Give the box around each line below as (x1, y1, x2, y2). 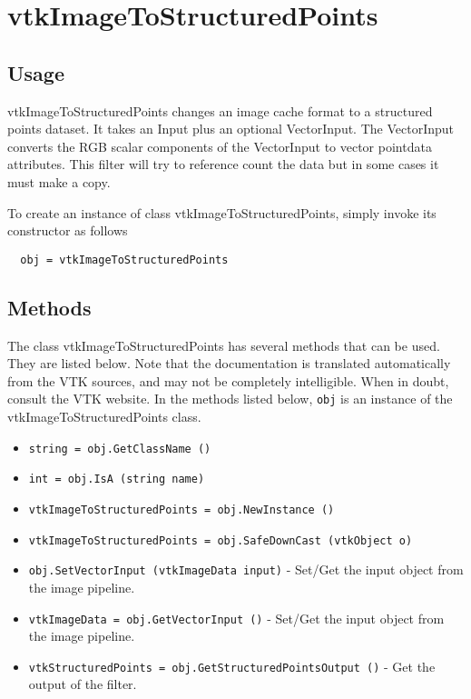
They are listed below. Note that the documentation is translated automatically (7, 354, 451, 373)
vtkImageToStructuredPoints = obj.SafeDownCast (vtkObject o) (28, 534, 413, 547)
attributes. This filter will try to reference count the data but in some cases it (7, 155, 439, 174)
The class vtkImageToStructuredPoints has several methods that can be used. (7, 335, 440, 354)
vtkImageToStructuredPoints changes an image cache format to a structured (7, 101, 433, 120)
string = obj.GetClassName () (28, 442, 211, 455)
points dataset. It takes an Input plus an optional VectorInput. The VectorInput (7, 119, 454, 138)
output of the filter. (28, 674, 137, 694)
